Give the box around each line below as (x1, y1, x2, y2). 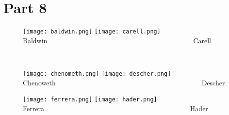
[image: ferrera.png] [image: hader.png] (23, 96, 157, 103)
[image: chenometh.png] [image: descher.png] (23, 70, 171, 77)
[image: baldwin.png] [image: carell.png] (23, 28, 161, 35)
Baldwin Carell (23, 35, 211, 45)
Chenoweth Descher (23, 77, 225, 87)
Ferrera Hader (23, 103, 208, 113)
